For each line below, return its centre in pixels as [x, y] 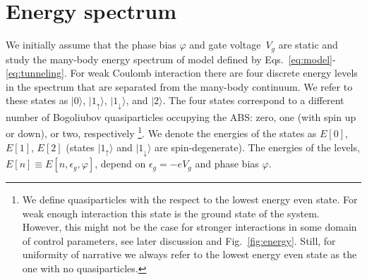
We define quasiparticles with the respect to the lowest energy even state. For [190, 199]
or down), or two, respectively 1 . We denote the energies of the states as [161, 132]
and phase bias [227, 164]
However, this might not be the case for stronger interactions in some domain [189, 227]
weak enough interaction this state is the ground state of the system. [171, 213]
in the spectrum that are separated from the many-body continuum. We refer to [179, 86]
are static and [308, 45]
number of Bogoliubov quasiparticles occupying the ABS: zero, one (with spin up [181, 116]
